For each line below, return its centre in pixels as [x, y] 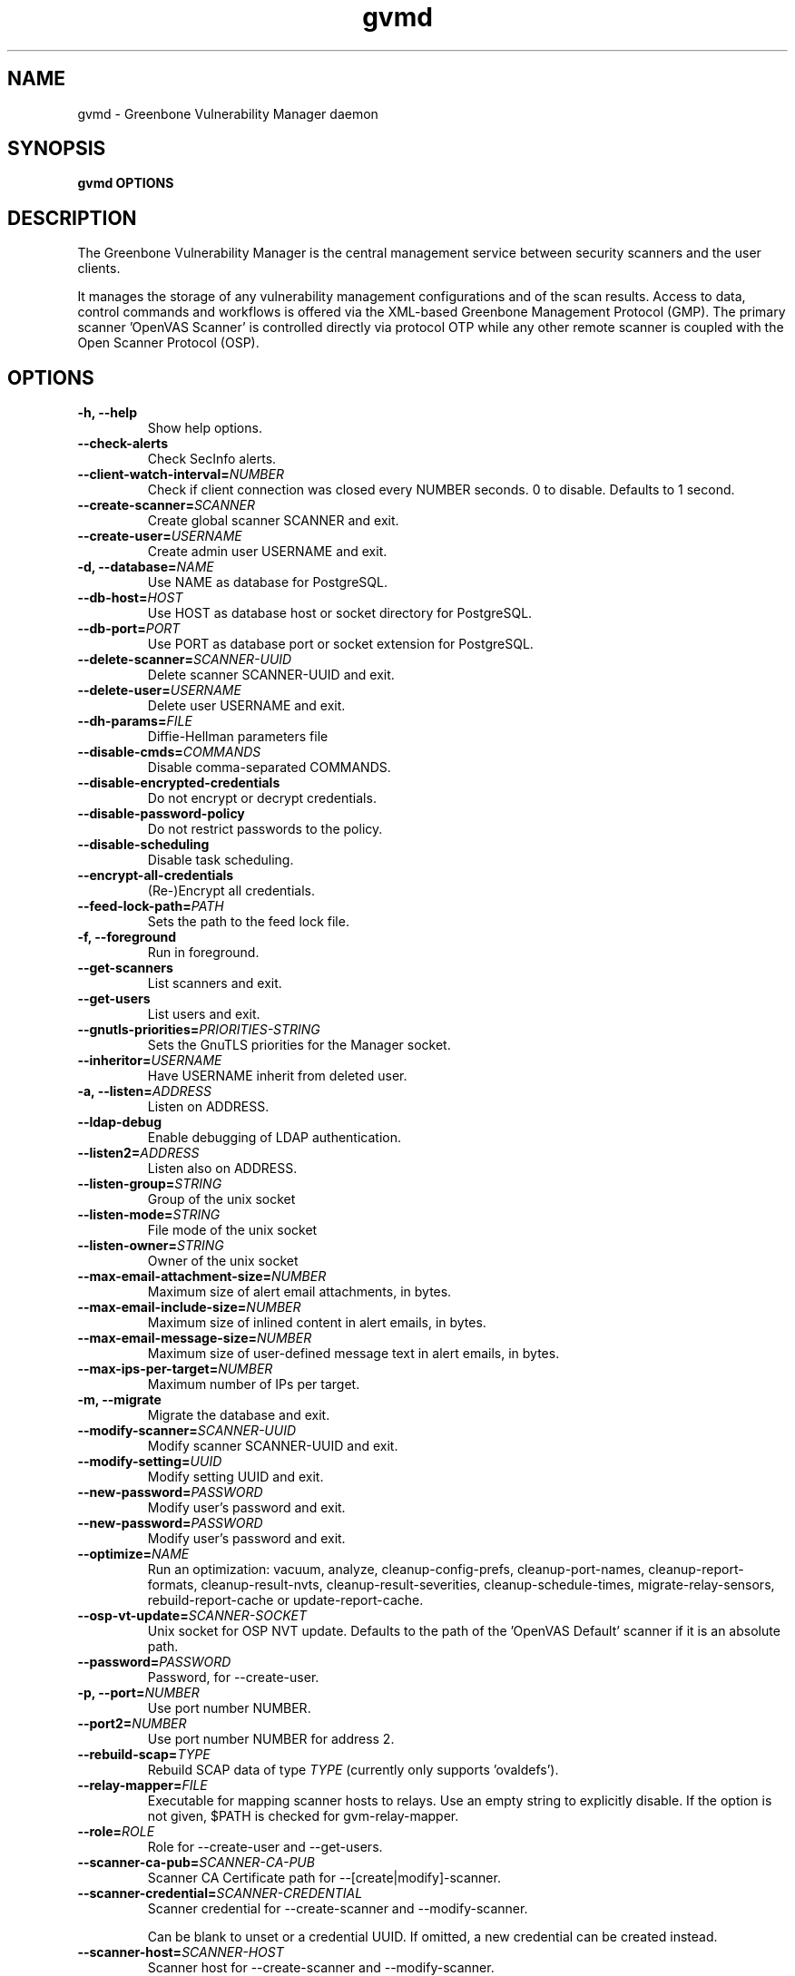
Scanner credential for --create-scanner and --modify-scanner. [338, 1909]
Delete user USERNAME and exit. [246, 706]
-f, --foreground [127, 937]
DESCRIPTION [72, 218]
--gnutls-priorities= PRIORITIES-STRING [199, 1030]
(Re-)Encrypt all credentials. [231, 891]
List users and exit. [204, 1014]
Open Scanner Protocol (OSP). [168, 343]
